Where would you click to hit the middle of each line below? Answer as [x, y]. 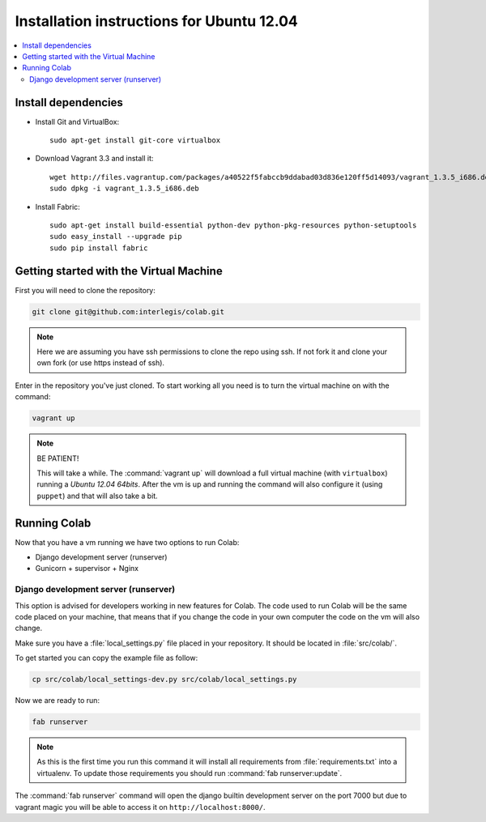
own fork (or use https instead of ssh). [101, 363]
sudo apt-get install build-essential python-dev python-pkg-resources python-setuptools [233, 225]
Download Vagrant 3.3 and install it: [94, 159]
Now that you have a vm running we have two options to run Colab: [127, 542]
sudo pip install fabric [99, 248]
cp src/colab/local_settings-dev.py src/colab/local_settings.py [164, 679]
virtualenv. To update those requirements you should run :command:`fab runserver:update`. [190, 773]
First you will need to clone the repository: [85, 290]
